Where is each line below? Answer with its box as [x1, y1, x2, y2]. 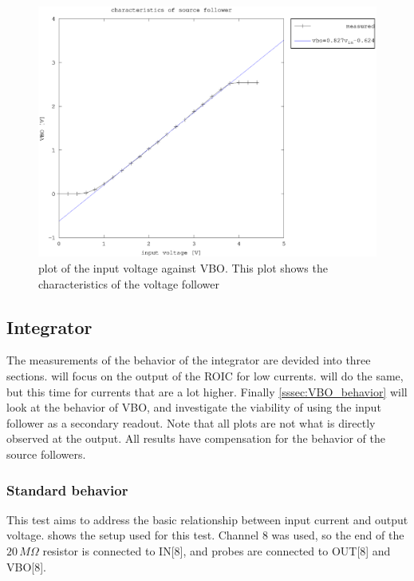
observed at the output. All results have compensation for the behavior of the [6, 430, 385, 447]
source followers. [6, 445, 86, 462]
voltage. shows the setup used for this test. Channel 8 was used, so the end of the [6, 527, 404, 543]
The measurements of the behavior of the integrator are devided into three [6, 352, 371, 368]
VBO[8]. [6, 558, 46, 575]
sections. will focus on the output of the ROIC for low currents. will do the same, [6, 368, 404, 384]
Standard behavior [6, 480, 128, 499]
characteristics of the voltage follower [38, 275, 219, 292]
